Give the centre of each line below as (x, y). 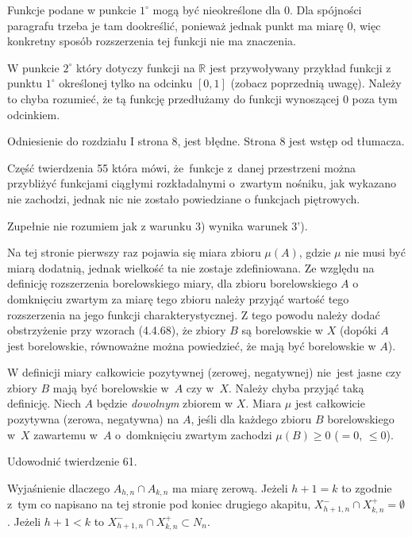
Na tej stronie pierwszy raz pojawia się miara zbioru (134, 252)
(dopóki (358, 330)
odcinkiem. (34, 114)
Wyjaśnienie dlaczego (59, 487)
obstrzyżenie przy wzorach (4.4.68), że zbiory (117, 330)
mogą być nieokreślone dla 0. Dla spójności (257, 10)
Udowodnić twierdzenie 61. (72, 461)
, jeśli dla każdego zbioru (251, 419)
